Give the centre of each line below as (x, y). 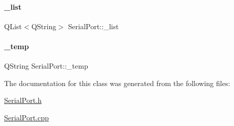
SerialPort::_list (93, 26)
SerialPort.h (23, 100)
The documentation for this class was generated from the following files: (117, 83)
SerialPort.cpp (27, 117)
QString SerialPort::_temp (46, 66)
